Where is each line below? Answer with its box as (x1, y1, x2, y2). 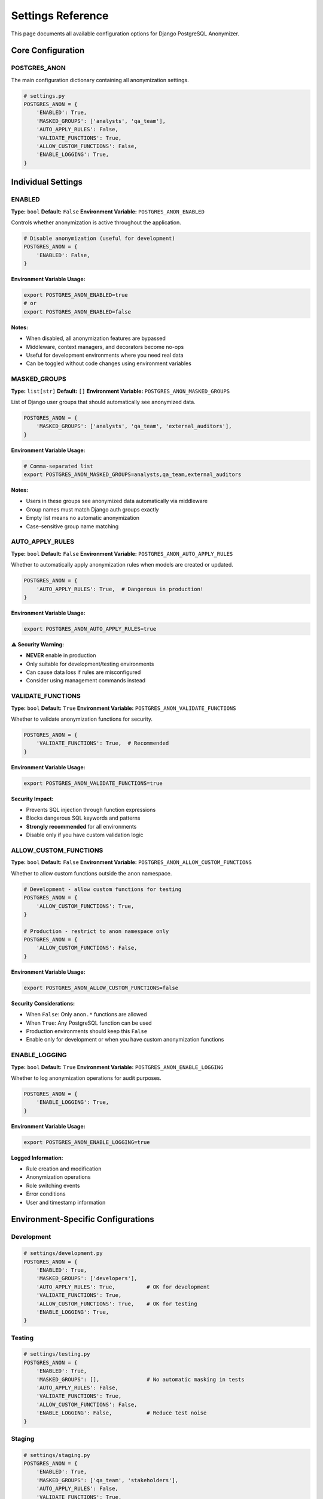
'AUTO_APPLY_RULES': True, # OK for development (36, 1283, 210, 1290)
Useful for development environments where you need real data (26, 351, 184, 359)
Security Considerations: (11, 1000, 75, 1007)
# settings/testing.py (23, 1351, 90, 1357)
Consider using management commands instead (26, 677, 146, 684)
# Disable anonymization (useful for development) (23, 234, 176, 242)
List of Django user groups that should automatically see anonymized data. (11, 398, 196, 405)
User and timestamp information (26, 1199, 106, 1206)
